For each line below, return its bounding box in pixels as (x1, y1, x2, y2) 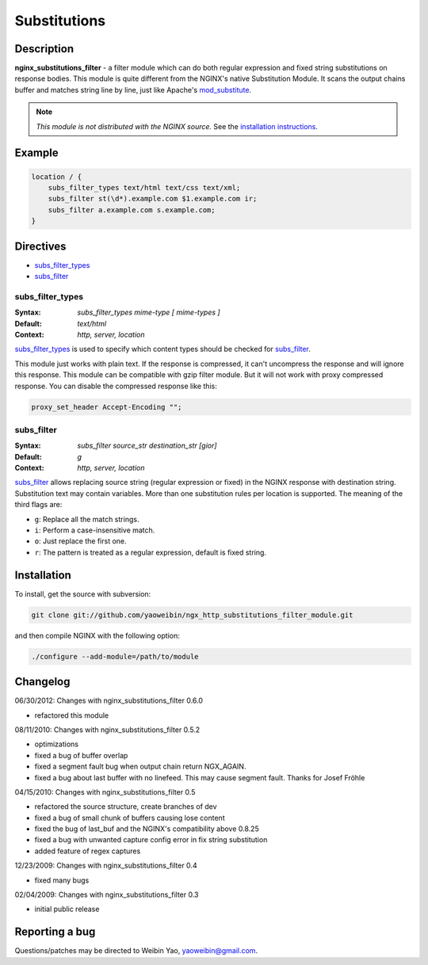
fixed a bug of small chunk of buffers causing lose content (34, 813, 225, 822)
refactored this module (34, 710, 109, 720)
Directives (14, 239, 67, 253)
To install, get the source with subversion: (14, 589, 151, 598)
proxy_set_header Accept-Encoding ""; (31, 402, 182, 411)
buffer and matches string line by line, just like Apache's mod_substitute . (14, 85, 252, 94)
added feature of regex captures (34, 846, 141, 856)
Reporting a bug (14, 925, 96, 939)
